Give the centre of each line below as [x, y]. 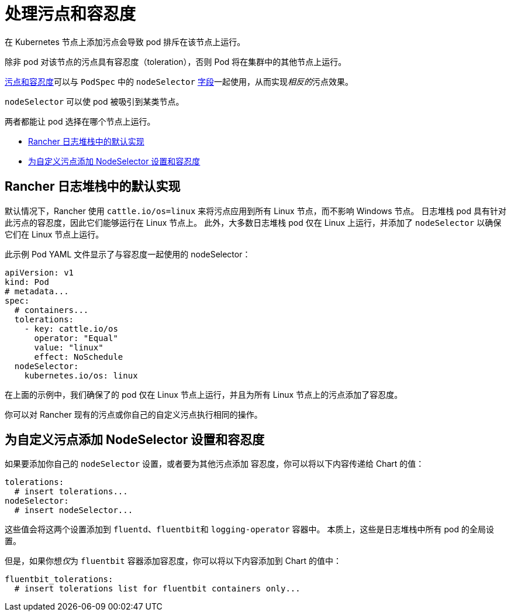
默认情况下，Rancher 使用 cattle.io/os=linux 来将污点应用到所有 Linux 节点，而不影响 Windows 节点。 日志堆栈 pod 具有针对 [255, 211]
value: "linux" [69, 347]
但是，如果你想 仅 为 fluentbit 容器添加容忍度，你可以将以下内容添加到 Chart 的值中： [173, 561]
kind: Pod [27, 282]
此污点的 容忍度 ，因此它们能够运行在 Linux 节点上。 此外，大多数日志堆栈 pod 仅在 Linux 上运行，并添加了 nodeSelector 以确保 [253, 222]
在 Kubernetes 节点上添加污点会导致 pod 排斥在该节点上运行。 [125, 42]
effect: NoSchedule [79, 357]
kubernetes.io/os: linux [81, 375]
